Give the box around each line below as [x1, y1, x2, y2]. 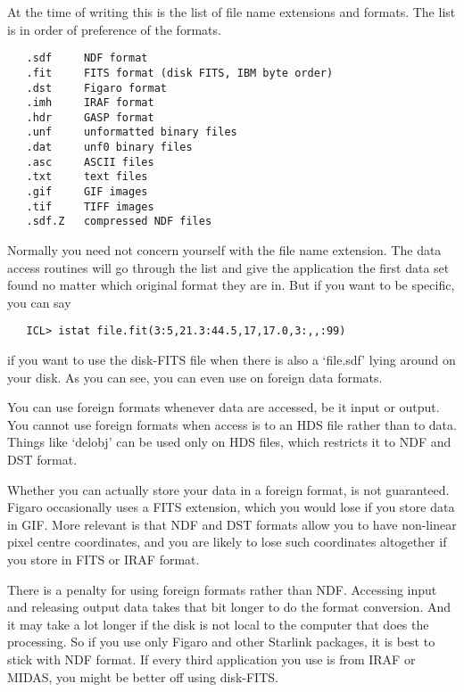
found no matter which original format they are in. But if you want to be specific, [7, 276, 455, 294]
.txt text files [26, 170, 148, 184]
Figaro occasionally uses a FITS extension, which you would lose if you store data [7, 498, 455, 516]
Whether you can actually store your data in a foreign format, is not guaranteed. [7, 480, 450, 498]
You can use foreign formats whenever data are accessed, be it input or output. [7, 398, 440, 416]
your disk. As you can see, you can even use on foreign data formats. [7, 367, 383, 386]
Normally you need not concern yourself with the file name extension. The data [7, 241, 442, 259]
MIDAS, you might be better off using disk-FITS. [7, 667, 278, 686]
